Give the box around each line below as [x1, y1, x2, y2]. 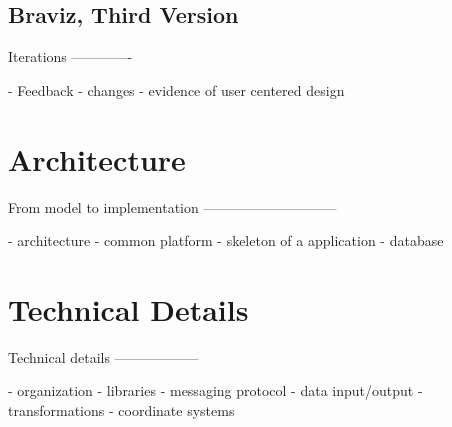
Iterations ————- [8, 46, 133, 67]
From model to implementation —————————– [8, 196, 337, 217]
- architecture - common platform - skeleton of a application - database [8, 230, 444, 251]
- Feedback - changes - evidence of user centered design [8, 79, 345, 100]
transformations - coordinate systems [8, 400, 235, 421]
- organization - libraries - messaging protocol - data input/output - [8, 380, 423, 401]
